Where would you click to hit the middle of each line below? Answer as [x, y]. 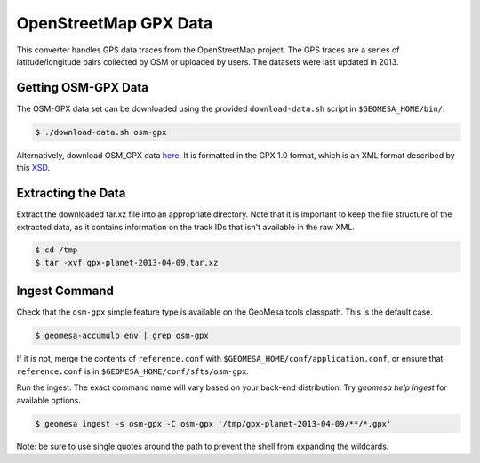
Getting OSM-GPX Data [82, 88]
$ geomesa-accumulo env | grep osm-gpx [122, 336]
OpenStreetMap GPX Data [115, 23]
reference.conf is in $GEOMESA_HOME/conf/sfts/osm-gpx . [132, 371]
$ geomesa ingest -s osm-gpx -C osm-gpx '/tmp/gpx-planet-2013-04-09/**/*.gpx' [213, 423]
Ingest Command [65, 291]
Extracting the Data [71, 193]
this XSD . [33, 168]
